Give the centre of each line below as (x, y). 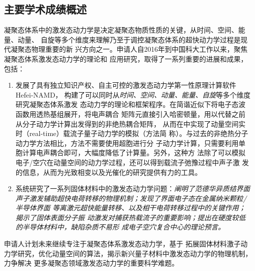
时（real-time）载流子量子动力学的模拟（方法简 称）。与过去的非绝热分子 (132, 133)
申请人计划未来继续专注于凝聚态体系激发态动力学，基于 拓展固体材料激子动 (126, 244)
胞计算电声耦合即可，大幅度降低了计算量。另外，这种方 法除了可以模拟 (130, 152)
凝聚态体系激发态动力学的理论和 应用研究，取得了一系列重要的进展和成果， (126, 58)
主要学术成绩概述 (45, 9)
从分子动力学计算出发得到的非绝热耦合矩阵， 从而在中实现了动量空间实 (130, 123)
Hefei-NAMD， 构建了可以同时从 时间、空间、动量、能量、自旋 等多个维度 (133, 94)
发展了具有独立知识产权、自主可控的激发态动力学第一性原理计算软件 (126, 85)
